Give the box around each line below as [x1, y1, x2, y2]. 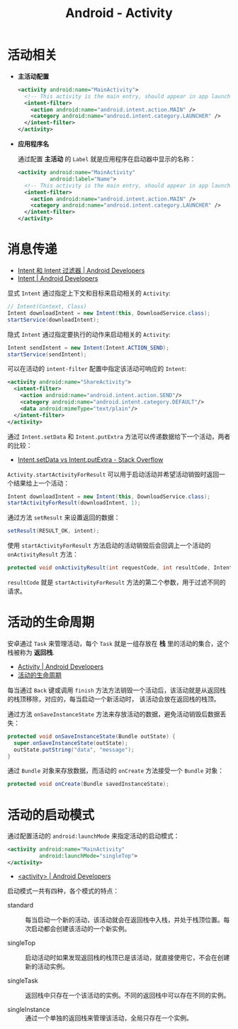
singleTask [7, 976, 39, 985]
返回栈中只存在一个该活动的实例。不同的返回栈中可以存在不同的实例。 [25, 991, 230, 999]
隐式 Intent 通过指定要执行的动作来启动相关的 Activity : [7, 330, 171, 338]
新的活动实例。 [25, 961, 69, 971]
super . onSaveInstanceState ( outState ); [13, 739, 129, 747]
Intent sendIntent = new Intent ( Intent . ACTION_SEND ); [7, 344, 170, 351]
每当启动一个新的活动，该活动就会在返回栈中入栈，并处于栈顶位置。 [25, 915, 224, 924]
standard [7, 900, 34, 909]
